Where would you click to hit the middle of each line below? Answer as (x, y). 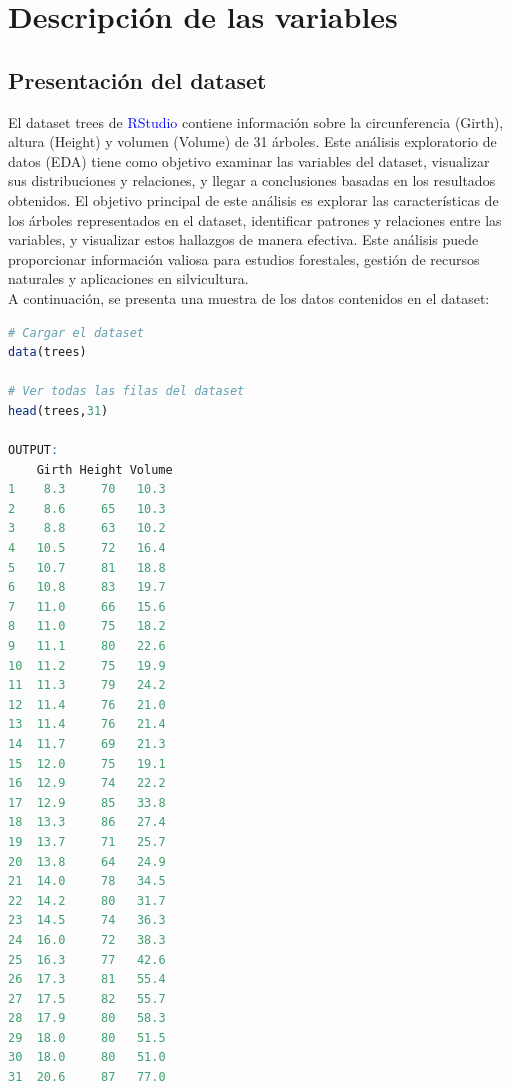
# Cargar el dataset (76, 332)
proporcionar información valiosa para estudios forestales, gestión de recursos (244, 258)
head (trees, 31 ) (58, 410)
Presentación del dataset (137, 79)
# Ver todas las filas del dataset (126, 391)
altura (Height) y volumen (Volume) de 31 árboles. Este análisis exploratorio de (252, 141)
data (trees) (47, 352)
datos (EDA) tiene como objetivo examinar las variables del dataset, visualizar (249, 160)
